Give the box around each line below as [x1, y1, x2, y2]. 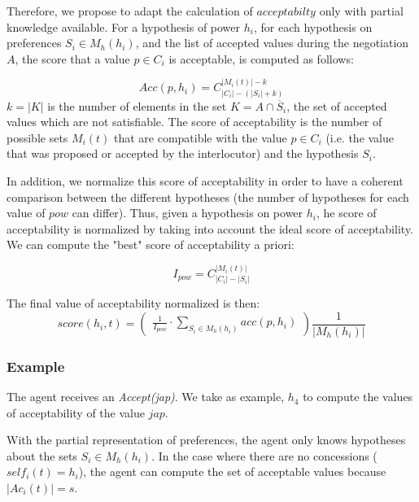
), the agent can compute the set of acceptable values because [78, 463, 386, 480]
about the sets [7, 447, 77, 464]
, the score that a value [15, 50, 130, 67]
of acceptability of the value [7, 404, 145, 421]
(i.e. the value [325, 129, 395, 146]
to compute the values [303, 388, 413, 405]
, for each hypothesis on [253, 18, 373, 35]
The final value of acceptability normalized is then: [7, 295, 260, 312]
